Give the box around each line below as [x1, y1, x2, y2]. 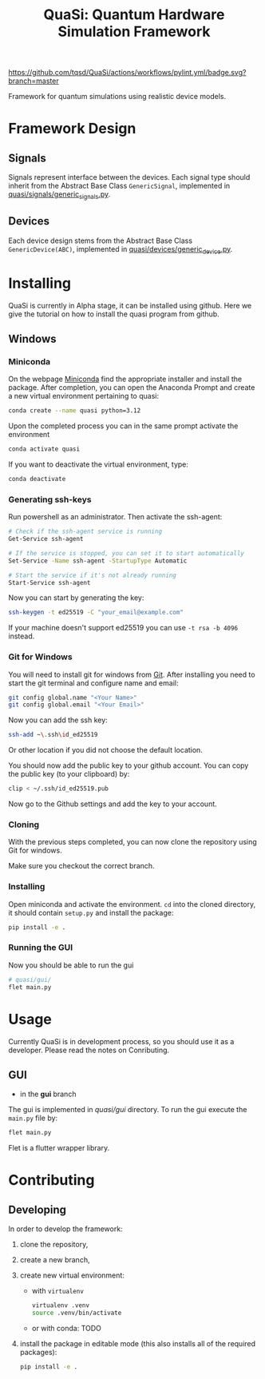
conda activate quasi [8, 445, 81, 453]
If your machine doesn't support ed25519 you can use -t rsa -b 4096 [8, 623, 238, 633]
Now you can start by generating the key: [8, 593, 144, 602]
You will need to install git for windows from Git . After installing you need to [8, 670, 255, 679]
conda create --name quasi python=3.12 [8, 407, 141, 415]
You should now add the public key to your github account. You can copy [8, 761, 249, 770]
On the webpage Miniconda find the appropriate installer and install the [8, 374, 242, 384]
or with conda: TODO [31, 1323, 102, 1333]
